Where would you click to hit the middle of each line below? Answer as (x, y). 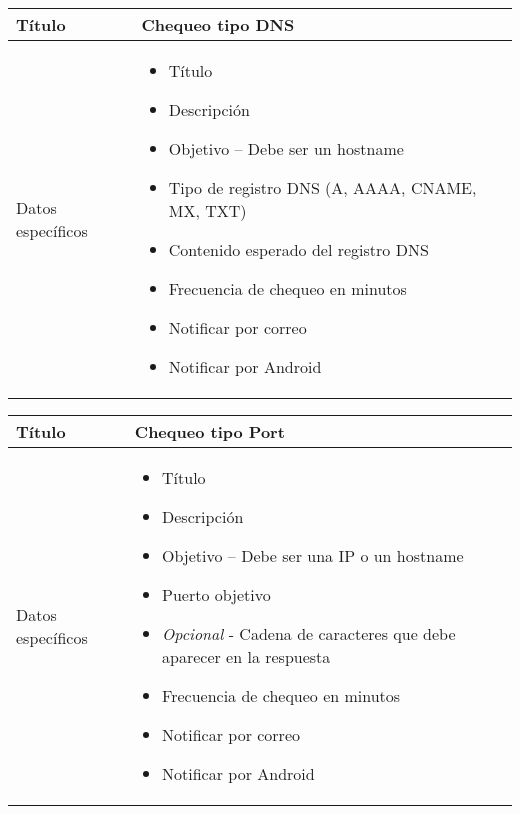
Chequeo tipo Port (209, 431)
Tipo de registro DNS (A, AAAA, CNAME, (322, 187)
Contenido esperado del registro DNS (298, 249)
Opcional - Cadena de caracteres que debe (309, 633)
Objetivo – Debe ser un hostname (286, 148)
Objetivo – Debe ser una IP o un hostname (313, 555)
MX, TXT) (207, 210)
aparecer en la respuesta (246, 656)
